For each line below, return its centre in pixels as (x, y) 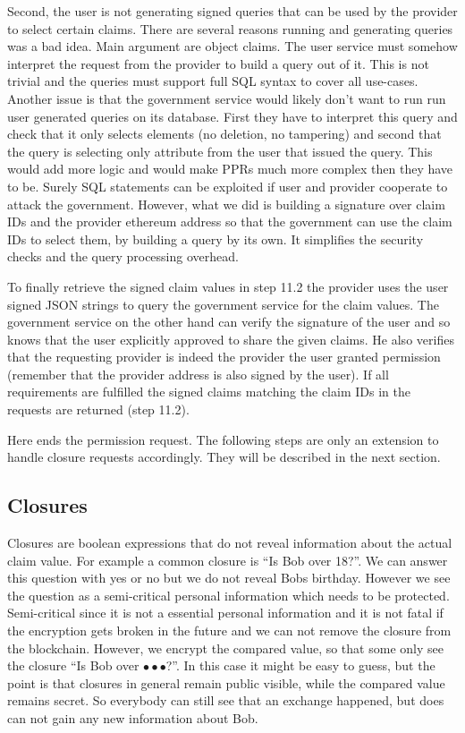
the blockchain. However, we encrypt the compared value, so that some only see (225, 648)
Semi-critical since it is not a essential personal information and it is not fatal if (225, 613)
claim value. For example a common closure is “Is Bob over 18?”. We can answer (228, 560)
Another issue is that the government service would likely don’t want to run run (227, 98)
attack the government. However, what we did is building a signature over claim (226, 204)
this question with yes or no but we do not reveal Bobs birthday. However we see (229, 578)
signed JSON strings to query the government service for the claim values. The (223, 304)
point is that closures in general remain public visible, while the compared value (226, 682)
